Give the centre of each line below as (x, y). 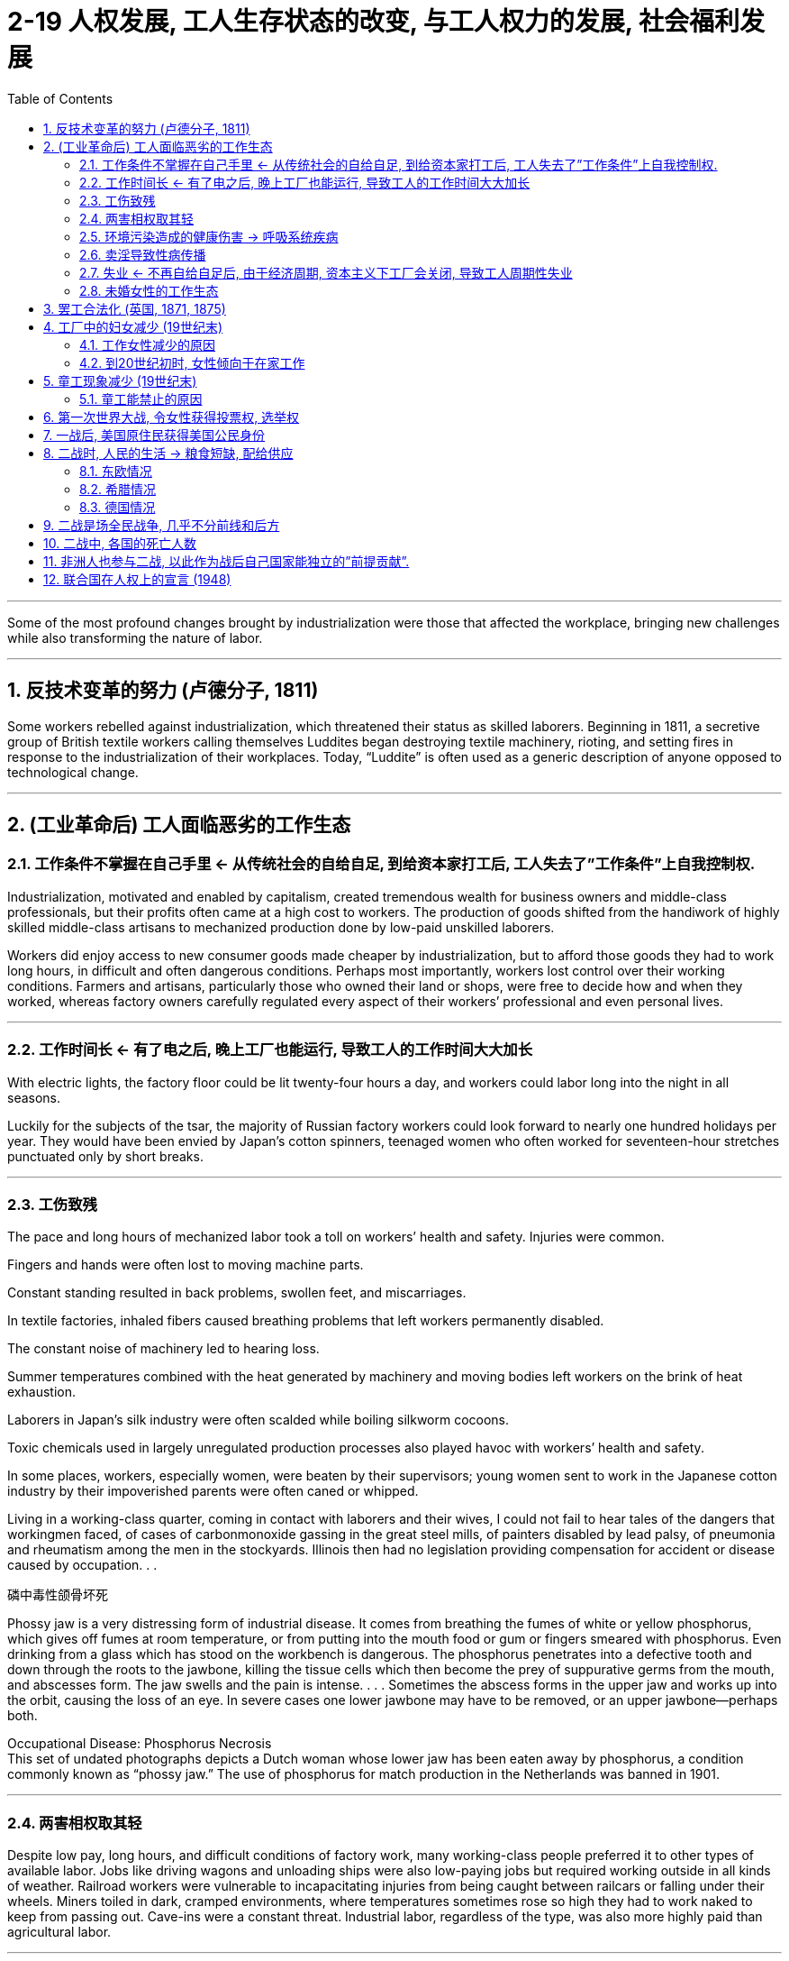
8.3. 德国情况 (118, 507)
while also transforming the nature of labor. (135, 637)
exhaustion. (41, 1392)
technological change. (73, 772)
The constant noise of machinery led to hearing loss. (163, 1349)
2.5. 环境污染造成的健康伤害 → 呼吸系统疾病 (209, 236)
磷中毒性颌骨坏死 (58, 1595)
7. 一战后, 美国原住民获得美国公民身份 (154, 435)
